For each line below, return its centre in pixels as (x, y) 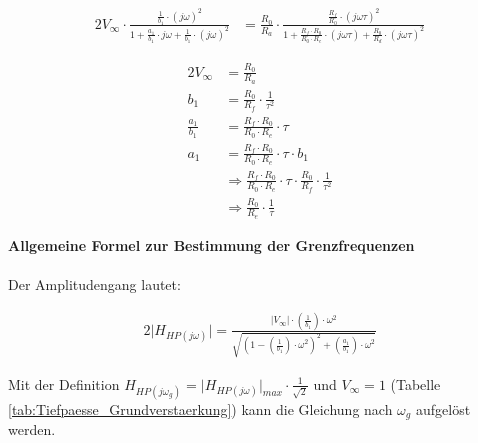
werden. (32, 429)
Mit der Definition (64, 383)
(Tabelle (415, 383)
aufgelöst (443, 408)
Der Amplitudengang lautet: (94, 283)
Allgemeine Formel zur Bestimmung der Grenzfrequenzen (211, 244)
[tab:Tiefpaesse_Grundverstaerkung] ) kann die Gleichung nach (200, 408)
